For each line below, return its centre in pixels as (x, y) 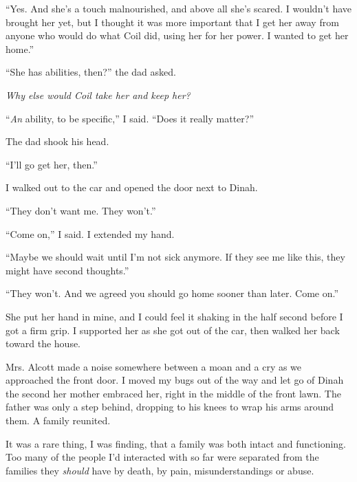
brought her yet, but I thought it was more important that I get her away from (172, 22)
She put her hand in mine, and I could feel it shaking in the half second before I (174, 316)
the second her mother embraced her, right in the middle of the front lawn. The (173, 393)
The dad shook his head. (57, 141)
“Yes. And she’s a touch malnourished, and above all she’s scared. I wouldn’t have (179, 8)
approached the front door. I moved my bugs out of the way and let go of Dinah (175, 380)
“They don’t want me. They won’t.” (81, 210)
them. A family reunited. (58, 420)
